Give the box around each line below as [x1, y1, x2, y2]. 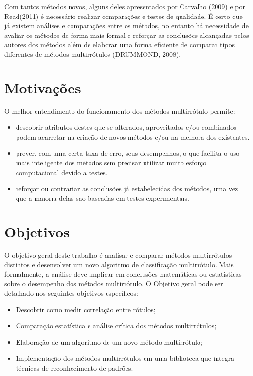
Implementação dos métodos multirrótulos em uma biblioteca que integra [16, 353, 235, 363]
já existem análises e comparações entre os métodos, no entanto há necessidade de [4, 20, 249, 31]
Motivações [4, 77, 81, 97]
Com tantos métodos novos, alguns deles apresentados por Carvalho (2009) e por [4, 1, 245, 11]
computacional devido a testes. [16, 167, 108, 177]
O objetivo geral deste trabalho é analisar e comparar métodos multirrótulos [4, 250, 232, 260]
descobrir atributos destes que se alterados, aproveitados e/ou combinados [16, 122, 236, 132]
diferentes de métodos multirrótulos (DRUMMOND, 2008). [4, 49, 181, 59]
